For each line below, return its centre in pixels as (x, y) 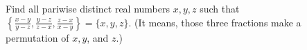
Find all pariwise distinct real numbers (88, 8)
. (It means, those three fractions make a (215, 22)
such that (220, 8)
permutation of (37, 37)
